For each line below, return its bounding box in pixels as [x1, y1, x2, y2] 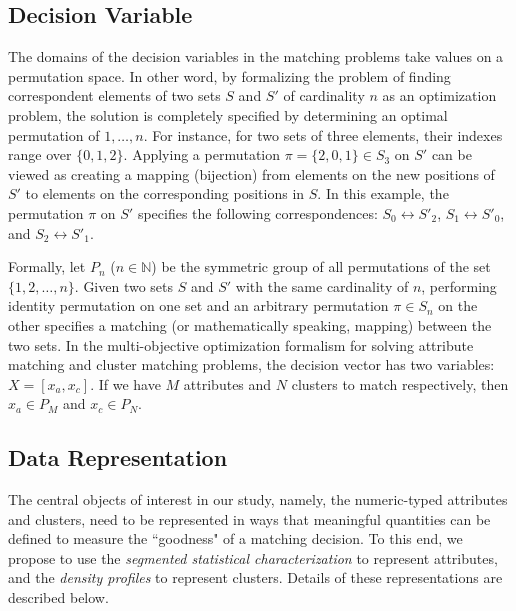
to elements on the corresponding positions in [25, 183, 305, 204]
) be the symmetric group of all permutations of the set [151, 256, 491, 277]
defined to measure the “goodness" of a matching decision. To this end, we [8, 528, 463, 549]
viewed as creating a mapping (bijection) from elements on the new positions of [8, 163, 495, 184]
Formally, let [8, 256, 86, 277]
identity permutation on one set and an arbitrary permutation [8, 295, 389, 316]
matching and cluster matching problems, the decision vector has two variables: [8, 354, 495, 375]
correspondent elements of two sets [8, 85, 221, 106]
